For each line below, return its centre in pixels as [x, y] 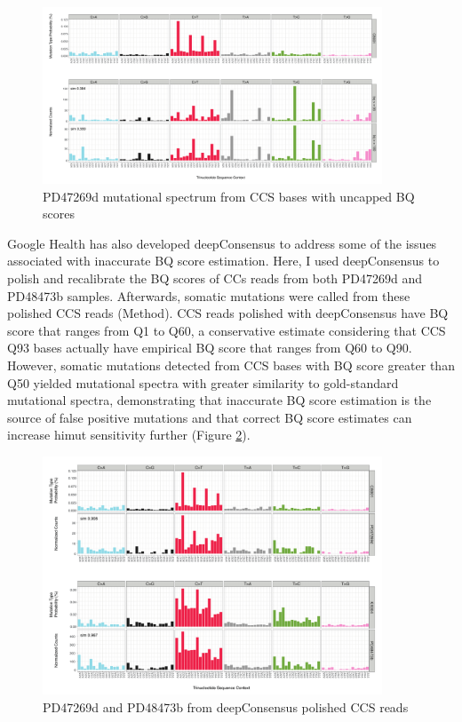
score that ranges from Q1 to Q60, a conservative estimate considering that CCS [227, 330]
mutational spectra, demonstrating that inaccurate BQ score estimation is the [219, 400]
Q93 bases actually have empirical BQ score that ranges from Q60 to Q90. [210, 348]
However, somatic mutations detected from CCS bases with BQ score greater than [231, 365]
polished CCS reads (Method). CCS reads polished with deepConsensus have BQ [228, 313]
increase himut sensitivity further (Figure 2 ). [129, 435]
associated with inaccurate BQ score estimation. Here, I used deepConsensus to [223, 261]
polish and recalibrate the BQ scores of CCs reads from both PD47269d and [215, 278]
